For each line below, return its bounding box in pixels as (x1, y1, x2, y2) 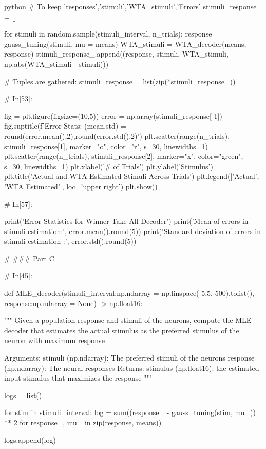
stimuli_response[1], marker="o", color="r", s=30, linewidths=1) (4, 140, 208, 151)
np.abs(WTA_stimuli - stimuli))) (4, 58, 109, 69)
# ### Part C (4, 253, 54, 263)
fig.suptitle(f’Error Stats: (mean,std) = (4, 120, 126, 131)
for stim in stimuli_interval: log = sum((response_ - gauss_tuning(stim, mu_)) (4, 407, 256, 418)
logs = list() (4, 389, 42, 400)
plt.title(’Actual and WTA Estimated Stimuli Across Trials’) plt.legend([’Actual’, (4, 171, 259, 182)
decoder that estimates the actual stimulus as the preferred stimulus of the (4, 325, 239, 335)
